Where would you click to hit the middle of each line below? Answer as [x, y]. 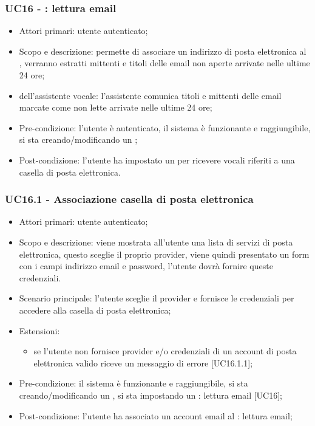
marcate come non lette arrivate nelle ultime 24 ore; [116, 107]
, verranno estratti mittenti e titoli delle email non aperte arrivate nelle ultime [164, 63]
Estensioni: [39, 330]
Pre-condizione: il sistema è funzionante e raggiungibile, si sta [134, 383]
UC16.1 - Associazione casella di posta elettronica [129, 199]
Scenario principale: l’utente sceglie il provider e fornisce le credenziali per [157, 298]
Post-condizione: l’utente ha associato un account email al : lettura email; [156, 415]
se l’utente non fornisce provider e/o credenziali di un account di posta [165, 351]
